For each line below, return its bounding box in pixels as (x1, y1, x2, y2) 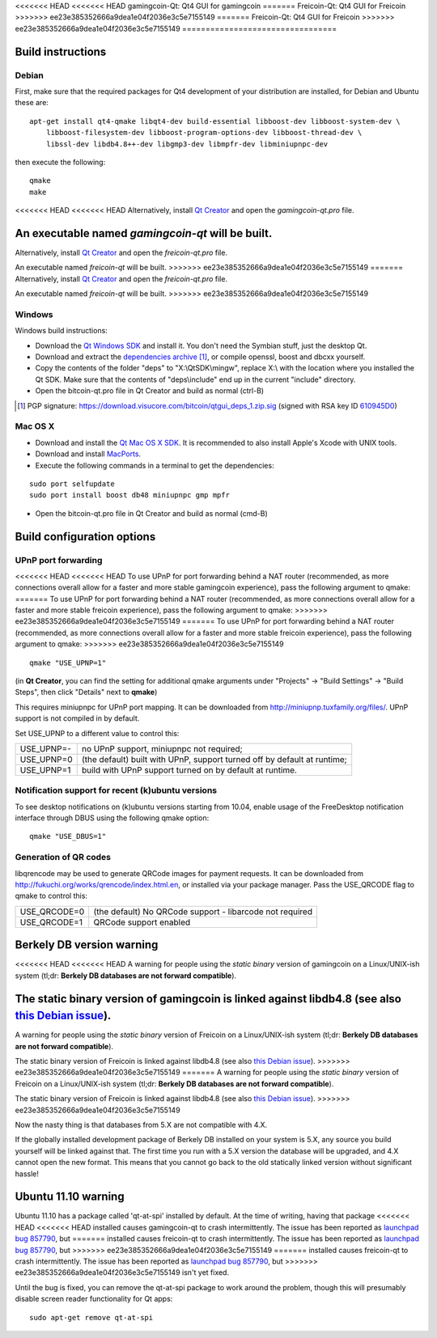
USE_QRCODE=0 (19, 906, 85, 917)
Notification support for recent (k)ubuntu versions (15, 785, 218, 796)
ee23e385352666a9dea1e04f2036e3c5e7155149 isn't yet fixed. (15, 1268, 230, 1277)
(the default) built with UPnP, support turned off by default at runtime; (81, 753, 347, 764)
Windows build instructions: (15, 326, 108, 336)
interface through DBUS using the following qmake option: (15, 813, 210, 823)
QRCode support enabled (93, 917, 191, 928)
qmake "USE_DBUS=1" (29, 832, 107, 841)
